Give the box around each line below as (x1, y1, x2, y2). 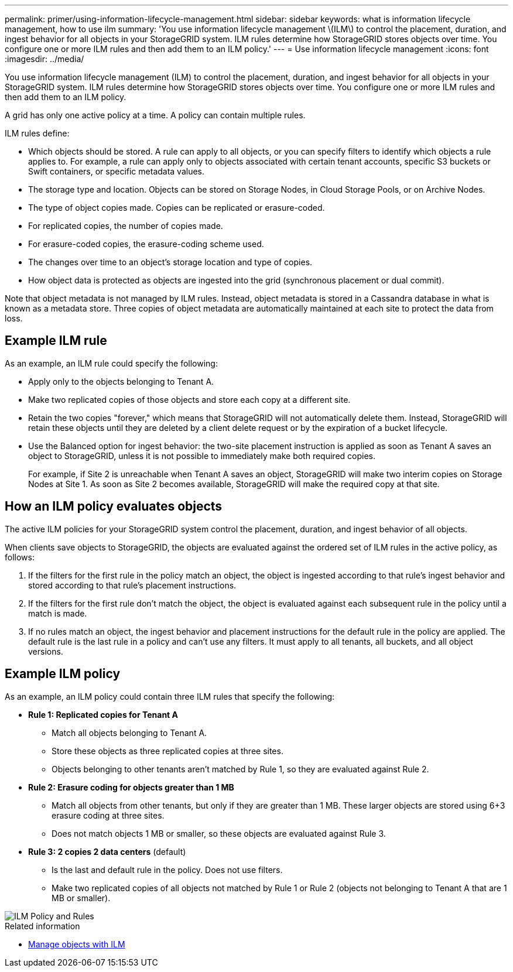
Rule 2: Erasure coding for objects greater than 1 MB (28, 782, 234, 792)
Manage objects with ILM (28, 939, 125, 949)
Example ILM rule (5, 333, 107, 348)
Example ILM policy (5, 666, 121, 682)
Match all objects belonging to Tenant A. (52, 727, 207, 738)
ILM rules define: (5, 128, 70, 138)
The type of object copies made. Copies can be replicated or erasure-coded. (28, 203, 325, 213)
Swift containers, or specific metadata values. (28, 166, 205, 176)
